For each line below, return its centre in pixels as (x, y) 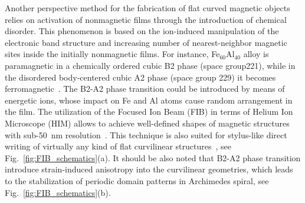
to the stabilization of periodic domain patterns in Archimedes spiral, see (137, 180)
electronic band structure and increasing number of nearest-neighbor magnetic (146, 42)
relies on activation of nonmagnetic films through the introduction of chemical (146, 19)
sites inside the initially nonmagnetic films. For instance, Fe (112, 54)
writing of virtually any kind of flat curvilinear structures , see (118, 146)
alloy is (256, 54)
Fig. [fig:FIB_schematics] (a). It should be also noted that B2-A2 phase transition (153, 157)
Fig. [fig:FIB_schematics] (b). (58, 192)
